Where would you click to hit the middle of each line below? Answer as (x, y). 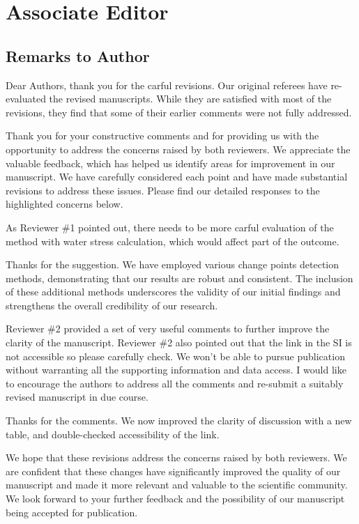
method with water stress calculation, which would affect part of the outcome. (173, 241)
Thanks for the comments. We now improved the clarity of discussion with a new (179, 421)
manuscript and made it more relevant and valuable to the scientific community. (177, 485)
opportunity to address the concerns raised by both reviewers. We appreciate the (178, 149)
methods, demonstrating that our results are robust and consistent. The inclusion (179, 278)
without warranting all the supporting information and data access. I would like (176, 370)
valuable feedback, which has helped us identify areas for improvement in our (170, 163)
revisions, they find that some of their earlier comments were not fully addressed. (179, 112)
